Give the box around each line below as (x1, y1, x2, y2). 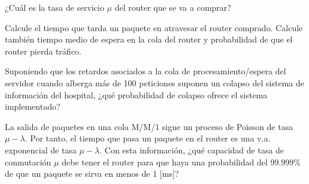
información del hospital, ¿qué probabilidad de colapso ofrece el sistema (5, 88, 268, 101)
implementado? (5, 100, 60, 113)
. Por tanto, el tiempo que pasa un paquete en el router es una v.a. (25, 132, 271, 144)
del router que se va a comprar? (114, 1, 231, 13)
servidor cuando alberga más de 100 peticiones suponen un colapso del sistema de (5, 76, 304, 89)
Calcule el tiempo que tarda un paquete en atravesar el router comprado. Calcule (5, 21, 303, 34)
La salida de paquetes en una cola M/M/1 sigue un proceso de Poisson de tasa (5, 120, 293, 132)
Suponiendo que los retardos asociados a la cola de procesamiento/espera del (5, 65, 286, 77)
